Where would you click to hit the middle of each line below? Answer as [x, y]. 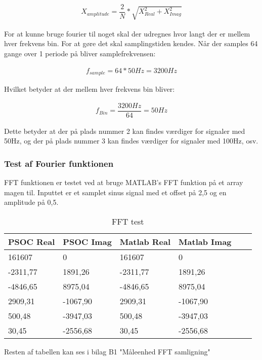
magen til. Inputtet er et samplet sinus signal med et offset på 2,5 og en [115, 192]
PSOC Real [32, 241]
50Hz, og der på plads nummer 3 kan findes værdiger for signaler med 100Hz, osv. [131, 141]
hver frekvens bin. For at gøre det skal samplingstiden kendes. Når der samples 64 [131, 43]
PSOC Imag [87, 241]
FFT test [128, 221]
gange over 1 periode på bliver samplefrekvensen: [80, 53]
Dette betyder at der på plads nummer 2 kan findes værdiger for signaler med [125, 131]
